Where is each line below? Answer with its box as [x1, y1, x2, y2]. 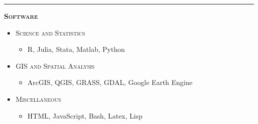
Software [4, 11, 38, 21]
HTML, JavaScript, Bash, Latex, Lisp [27, 110, 142, 121]
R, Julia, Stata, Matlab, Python [27, 44, 125, 54]
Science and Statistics [15, 27, 85, 38]
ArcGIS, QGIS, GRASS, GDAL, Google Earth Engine [27, 77, 193, 87]
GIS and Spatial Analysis [15, 60, 95, 71]
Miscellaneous [15, 93, 61, 104]
